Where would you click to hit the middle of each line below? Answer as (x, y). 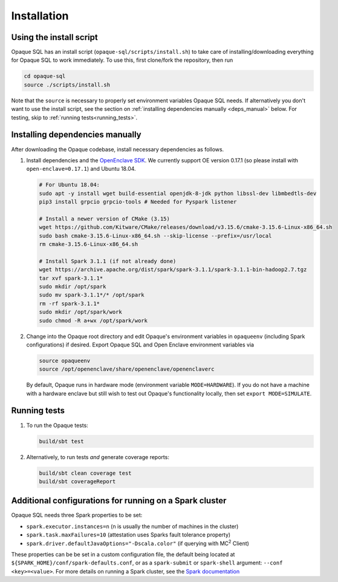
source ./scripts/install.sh (67, 84)
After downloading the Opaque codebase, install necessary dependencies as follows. (118, 149)
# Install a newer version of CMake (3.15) (105, 219)
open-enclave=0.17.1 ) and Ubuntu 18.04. (81, 169)
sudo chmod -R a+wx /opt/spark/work (93, 320)
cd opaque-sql (45, 76)
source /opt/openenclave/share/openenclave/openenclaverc (127, 369)
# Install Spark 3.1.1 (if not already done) (108, 261)
